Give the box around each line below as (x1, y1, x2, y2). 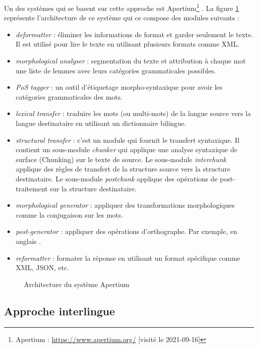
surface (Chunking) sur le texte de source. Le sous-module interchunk (15, 154, 227, 164)
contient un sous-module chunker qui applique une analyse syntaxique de (15, 144, 238, 155)
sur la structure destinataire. (50, 183, 137, 193)
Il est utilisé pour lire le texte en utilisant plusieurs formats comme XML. (15, 39, 240, 49)
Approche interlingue (4, 303, 115, 318)
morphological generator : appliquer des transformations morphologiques (15, 200, 235, 210)
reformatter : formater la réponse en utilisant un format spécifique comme (15, 252, 241, 263)
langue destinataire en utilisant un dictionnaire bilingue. (15, 118, 187, 128)
